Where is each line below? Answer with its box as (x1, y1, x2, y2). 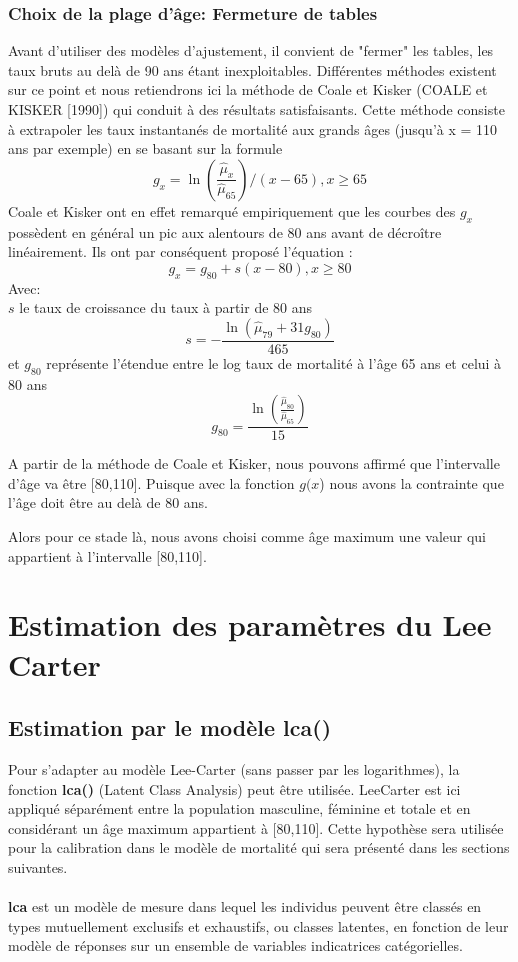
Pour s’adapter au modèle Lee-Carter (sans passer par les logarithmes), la (8, 758, 460, 779)
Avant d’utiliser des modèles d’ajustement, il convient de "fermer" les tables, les (8, 40, 494, 61)
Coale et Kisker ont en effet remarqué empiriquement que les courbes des (8, 200, 456, 221)
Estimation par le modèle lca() (8, 712, 332, 743)
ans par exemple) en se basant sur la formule (8, 138, 283, 159)
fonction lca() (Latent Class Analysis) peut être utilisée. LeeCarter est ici (8, 778, 461, 799)
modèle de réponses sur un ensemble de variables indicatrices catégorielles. (8, 935, 463, 956)
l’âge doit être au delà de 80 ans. (8, 492, 208, 513)
